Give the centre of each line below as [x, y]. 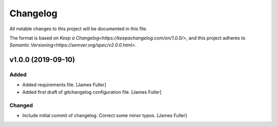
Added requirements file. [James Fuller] [64, 85]
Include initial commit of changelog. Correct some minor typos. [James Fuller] [105, 116]
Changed [21, 105]
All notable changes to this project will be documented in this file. [78, 29]
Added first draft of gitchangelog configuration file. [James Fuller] [92, 92]
